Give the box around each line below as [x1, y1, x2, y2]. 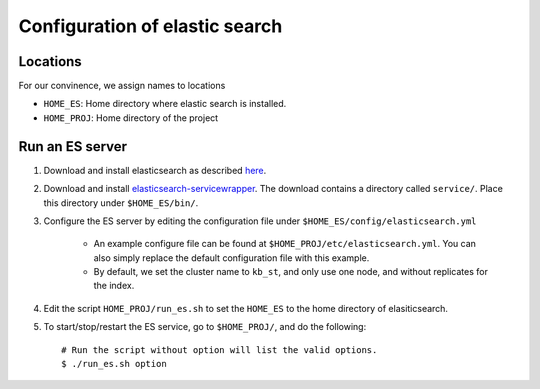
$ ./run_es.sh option [61, 358, 167, 370]
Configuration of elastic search [18, 15, 283, 37]
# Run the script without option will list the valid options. [61, 344, 378, 355]
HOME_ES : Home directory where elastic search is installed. [43, 98, 287, 110]
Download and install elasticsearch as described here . [43, 164, 267, 176]
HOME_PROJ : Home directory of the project [43, 111, 219, 124]
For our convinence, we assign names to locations [18, 80, 226, 92]
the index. [93, 280, 135, 292]
